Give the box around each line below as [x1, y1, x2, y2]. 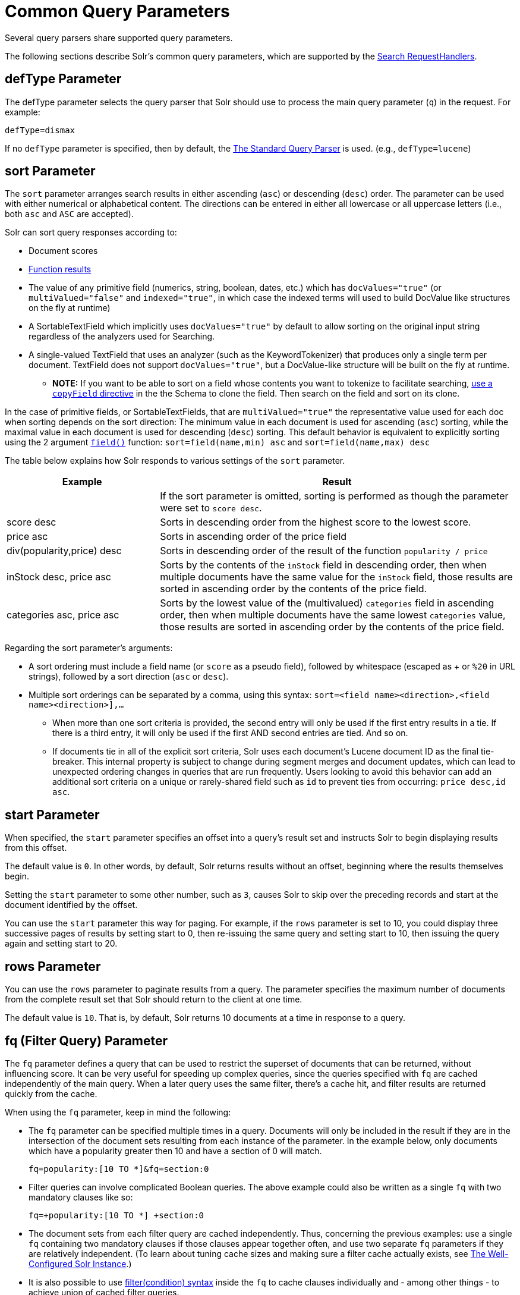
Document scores [29, 246, 98, 256]
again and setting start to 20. [5, 938, 118, 949]
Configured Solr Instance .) [29, 1258, 132, 1269]
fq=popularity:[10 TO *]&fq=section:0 [29, 1164, 209, 1174]
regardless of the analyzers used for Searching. [29, 331, 215, 342]
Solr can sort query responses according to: [5, 227, 177, 238]
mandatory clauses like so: [29, 1192, 133, 1202]
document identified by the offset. [5, 900, 138, 910]
